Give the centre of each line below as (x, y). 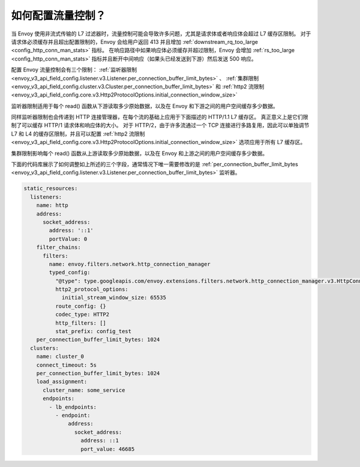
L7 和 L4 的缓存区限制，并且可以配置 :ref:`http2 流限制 (78, 134)
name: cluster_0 (60, 357)
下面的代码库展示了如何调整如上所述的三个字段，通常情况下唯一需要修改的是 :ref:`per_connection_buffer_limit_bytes (154, 164)
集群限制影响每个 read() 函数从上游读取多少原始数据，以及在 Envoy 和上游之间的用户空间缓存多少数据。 (139, 153)
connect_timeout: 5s (67, 365)
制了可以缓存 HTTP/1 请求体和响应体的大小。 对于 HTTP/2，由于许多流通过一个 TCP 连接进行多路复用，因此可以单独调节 (160, 125)
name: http (52, 205)
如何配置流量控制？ (58, 16)
